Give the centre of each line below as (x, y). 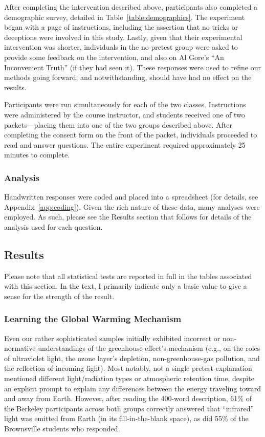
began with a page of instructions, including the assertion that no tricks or (121, 27)
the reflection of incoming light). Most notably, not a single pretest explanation (128, 368)
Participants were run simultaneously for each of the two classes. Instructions (125, 104)
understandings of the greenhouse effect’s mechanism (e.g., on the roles (149, 348)
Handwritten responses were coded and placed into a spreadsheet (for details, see (131, 197)
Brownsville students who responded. (62, 429)
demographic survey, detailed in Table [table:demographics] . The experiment (125, 17)
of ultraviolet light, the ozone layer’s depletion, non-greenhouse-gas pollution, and (132, 358)
